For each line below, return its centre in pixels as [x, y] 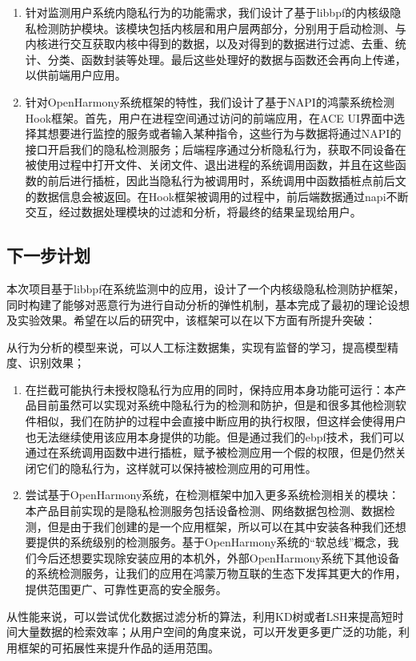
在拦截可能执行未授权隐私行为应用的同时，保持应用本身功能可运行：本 [210, 389]
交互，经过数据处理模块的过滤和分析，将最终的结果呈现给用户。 [193, 212]
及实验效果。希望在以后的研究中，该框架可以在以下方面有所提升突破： [191, 320]
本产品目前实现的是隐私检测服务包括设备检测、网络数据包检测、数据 [204, 511]
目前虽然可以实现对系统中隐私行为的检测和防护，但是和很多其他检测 [216, 405]
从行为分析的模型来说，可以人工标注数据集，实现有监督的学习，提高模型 [197, 347]
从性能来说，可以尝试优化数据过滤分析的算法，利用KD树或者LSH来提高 [194, 616]
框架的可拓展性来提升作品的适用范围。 [118, 647]
